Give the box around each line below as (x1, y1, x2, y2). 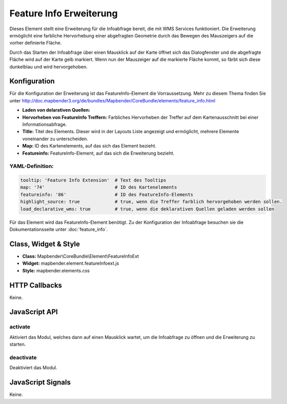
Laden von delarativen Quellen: (22, 107, 91, 113)
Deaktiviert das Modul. (9, 365, 57, 371)
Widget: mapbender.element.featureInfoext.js (22, 260, 119, 266)
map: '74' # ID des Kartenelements (20, 184, 177, 190)
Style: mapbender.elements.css (22, 267, 90, 273)
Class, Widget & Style (9, 240, 80, 248)
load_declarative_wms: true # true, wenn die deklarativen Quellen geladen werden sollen (20, 206, 274, 212)
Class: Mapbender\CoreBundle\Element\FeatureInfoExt (22, 253, 139, 259)
